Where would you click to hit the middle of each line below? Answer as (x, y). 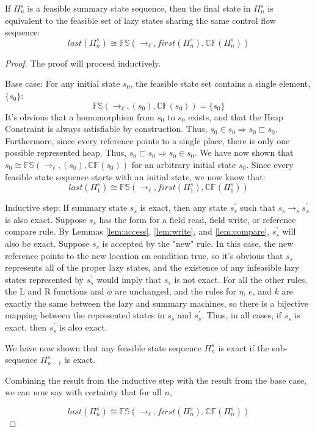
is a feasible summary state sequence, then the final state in (139, 8)
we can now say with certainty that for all (83, 392)
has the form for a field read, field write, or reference (197, 219)
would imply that (129, 279)
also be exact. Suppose (47, 243)
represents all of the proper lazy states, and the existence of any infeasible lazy (152, 267)
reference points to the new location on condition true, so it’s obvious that (144, 255)
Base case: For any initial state (63, 83)
